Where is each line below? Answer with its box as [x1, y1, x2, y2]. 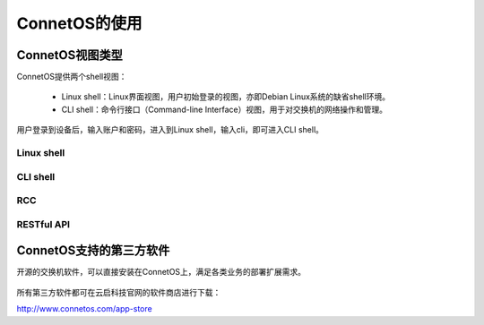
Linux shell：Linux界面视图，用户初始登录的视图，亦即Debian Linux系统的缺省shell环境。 [61, 91, 390, 102]
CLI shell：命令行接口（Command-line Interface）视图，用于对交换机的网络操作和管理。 [61, 104, 388, 115]
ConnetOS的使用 [16, 13, 143, 33]
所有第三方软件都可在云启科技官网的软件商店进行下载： [16, 287, 221, 297]
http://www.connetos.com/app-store [16, 304, 152, 314]
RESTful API [16, 218, 71, 230]
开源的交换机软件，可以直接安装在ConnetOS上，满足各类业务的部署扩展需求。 [16, 267, 307, 278]
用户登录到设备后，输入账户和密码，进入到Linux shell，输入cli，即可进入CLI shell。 [16, 124, 324, 135]
